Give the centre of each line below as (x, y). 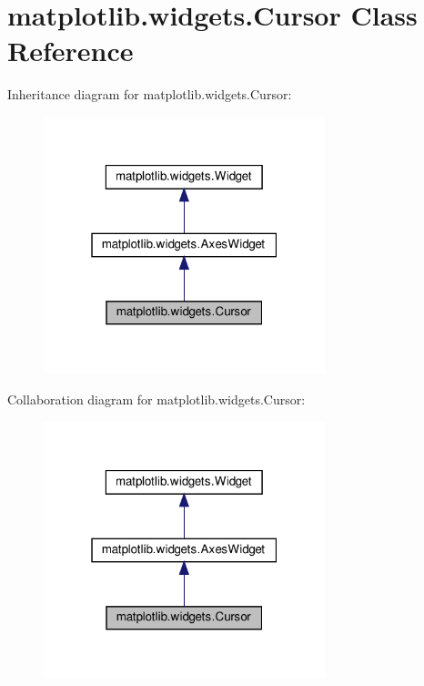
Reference (71, 51)
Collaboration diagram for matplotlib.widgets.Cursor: (156, 399)
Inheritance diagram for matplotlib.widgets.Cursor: (150, 94)
